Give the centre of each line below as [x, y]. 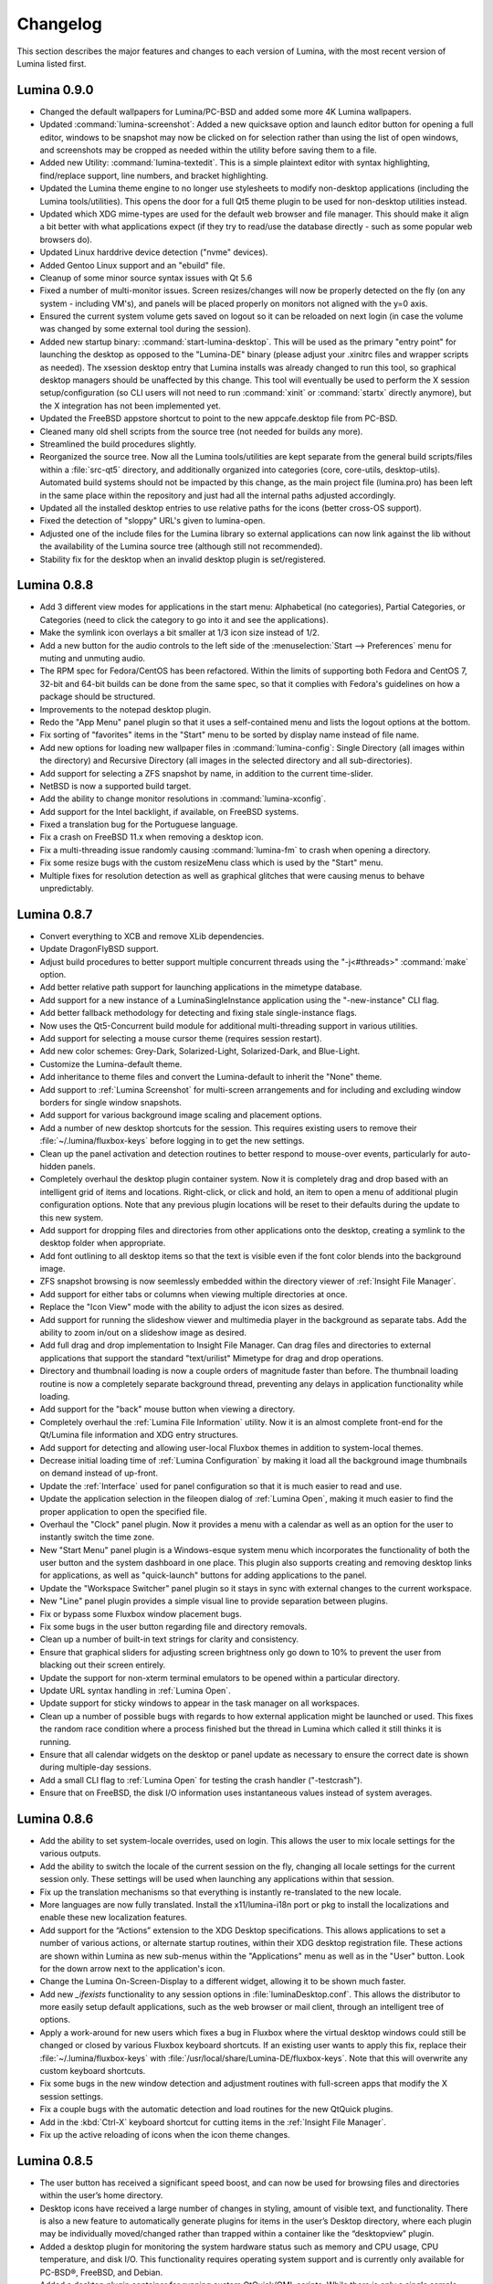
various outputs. [70, 1854]
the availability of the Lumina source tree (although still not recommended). [181, 546]
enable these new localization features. [113, 1918]
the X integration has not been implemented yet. [130, 406]
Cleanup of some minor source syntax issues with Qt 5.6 [146, 278]
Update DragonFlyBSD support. [99, 949]
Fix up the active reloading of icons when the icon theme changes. [165, 2134]
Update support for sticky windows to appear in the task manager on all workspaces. [199, 1703]
